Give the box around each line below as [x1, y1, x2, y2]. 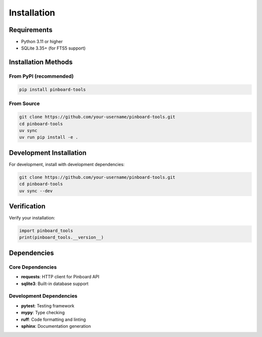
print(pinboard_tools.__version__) [19, 235, 104, 240]
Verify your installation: [9, 215, 55, 221]
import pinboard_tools [19, 228, 73, 234]
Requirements [9, 26, 53, 34]
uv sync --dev [19, 188, 53, 194]
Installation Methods [9, 58, 73, 67]
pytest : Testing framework [21, 303, 75, 308]
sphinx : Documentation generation [21, 323, 91, 329]
